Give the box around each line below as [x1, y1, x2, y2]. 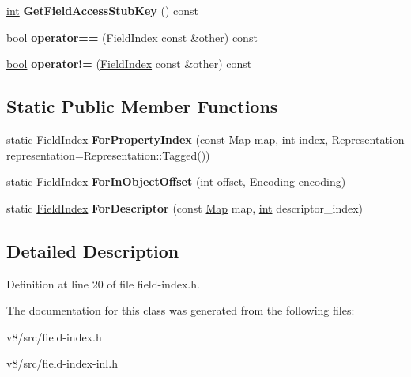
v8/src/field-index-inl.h [6, 355, 118, 371]
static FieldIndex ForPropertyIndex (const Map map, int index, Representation [6, 130, 405, 147]
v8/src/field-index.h [6, 328, 102, 345]
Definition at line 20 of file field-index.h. [6, 275, 200, 292]
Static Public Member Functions [6, 94, 278, 119]
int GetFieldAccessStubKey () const [6, 2, 198, 18]
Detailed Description [6, 238, 179, 262]
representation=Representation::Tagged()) [6, 146, 210, 163]
